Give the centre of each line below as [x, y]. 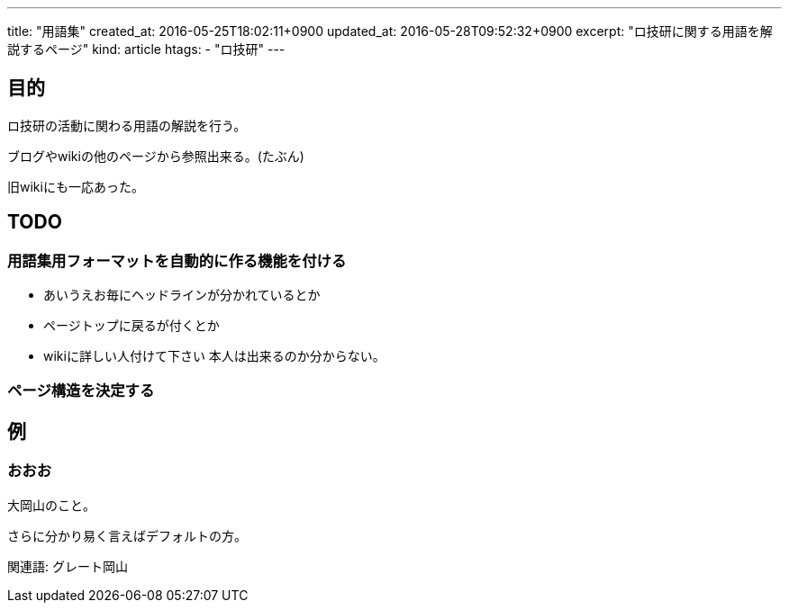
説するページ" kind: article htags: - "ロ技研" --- [146, 49]
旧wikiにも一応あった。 [76, 186]
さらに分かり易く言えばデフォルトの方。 [127, 535]
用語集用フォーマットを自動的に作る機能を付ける [177, 260]
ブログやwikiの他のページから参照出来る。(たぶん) [156, 156]
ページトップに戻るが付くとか [131, 326]
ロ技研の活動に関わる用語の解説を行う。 [127, 125]
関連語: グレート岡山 [68, 566]
